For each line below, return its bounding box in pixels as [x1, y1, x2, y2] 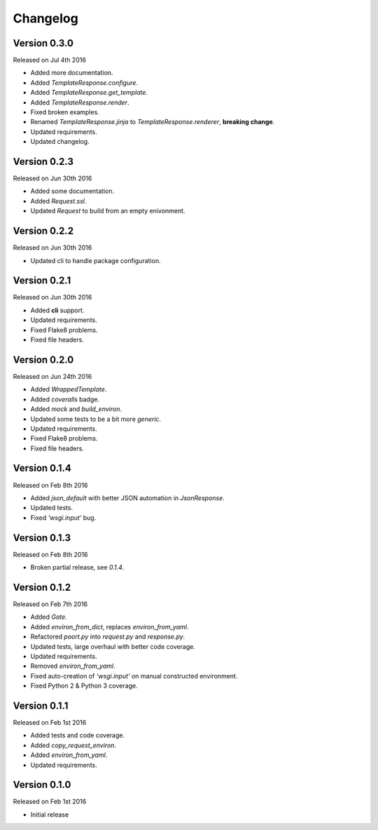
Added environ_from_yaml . [30, 751, 108, 759]
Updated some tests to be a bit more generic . [30, 415, 161, 423]
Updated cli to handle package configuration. [30, 256, 161, 265]
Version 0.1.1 [13, 700, 69, 711]
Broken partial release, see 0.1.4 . [30, 563, 125, 572]
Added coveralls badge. [30, 395, 99, 403]
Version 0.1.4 [13, 462, 71, 474]
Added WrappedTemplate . [30, 385, 107, 394]
